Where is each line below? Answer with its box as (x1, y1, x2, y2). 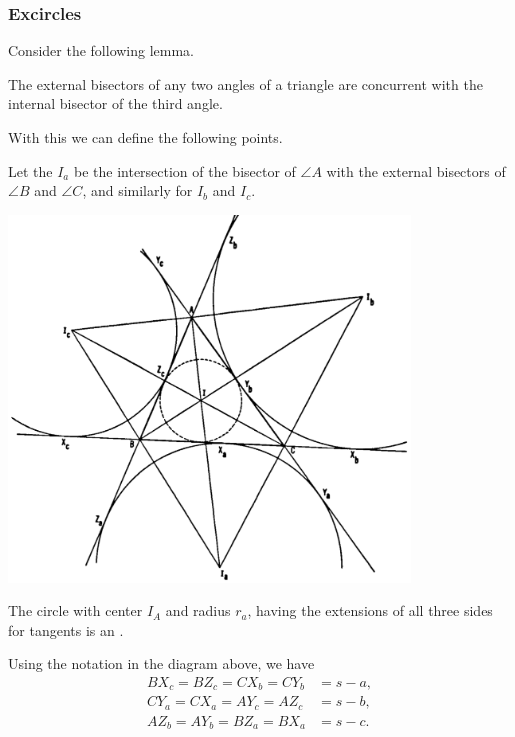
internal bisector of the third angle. (8, 93, 223, 114)
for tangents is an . (8, 619, 124, 640)
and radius (165, 600, 231, 621)
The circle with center (8, 600, 143, 621)
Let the (8, 160, 53, 181)
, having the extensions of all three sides (247, 600, 493, 621)
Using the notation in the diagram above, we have (8, 653, 315, 674)
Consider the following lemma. (8, 40, 195, 61)
